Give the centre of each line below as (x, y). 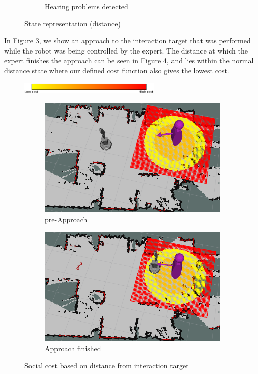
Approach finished (73, 348)
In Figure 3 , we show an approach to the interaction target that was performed (127, 41)
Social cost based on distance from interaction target (107, 365)
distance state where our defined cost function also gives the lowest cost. (117, 70)
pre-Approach (66, 219)
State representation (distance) (73, 23)
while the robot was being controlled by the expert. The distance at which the (126, 50)
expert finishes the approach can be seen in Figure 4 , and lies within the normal (129, 60)
